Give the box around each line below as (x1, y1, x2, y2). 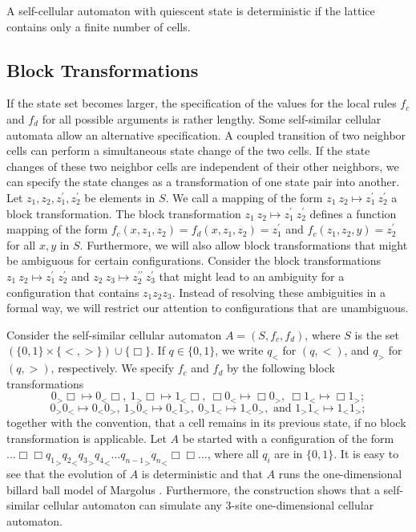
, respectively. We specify (50, 359, 175, 376)
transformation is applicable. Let (6, 429, 167, 446)
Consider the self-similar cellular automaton (6, 326, 222, 343)
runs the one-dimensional (278, 465, 402, 481)
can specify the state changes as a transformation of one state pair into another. (6, 173, 400, 190)
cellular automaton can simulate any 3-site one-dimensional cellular (43, 497, 374, 514)
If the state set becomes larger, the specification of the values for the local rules (6, 95, 397, 112)
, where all (207, 445, 259, 462)
